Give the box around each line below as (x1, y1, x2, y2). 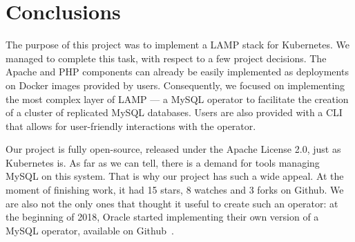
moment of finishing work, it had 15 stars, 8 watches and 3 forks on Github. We (6, 183, 344, 197)
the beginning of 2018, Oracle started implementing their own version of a (6, 210, 319, 224)
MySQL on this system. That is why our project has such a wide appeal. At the (6, 169, 344, 183)
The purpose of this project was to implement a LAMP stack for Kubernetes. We (6, 37, 349, 52)
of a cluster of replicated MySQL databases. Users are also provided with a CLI (6, 105, 343, 120)
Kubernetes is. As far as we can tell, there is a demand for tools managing (6, 155, 320, 169)
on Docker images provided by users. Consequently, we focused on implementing (6, 77, 345, 92)
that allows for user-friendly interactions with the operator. (6, 118, 256, 133)
